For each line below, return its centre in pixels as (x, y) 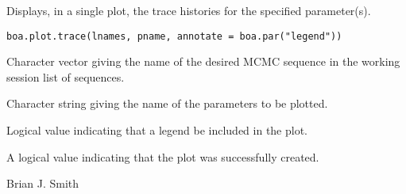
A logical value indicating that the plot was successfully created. (163, 156)
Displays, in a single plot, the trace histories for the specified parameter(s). (189, 10)
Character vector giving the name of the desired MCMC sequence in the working (203, 61)
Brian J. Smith (43, 183)
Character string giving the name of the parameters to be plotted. (167, 103)
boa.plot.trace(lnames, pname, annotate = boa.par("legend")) (174, 36)
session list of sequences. (66, 76)
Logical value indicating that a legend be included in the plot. (157, 130)
